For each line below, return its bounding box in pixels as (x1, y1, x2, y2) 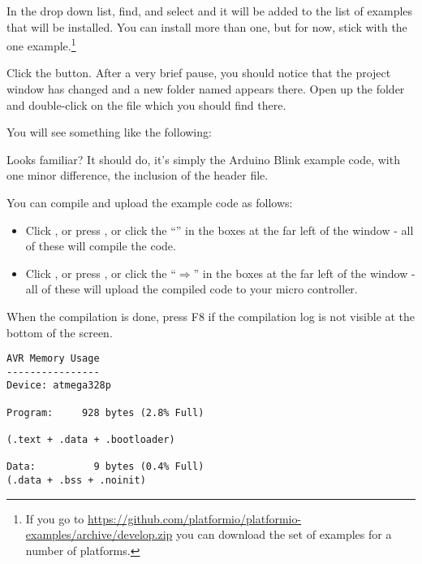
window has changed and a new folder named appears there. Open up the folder (6, 80, 405, 98)
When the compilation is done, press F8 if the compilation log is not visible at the (6, 307, 416, 324)
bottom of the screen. (6, 323, 113, 341)
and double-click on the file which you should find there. (6, 96, 286, 113)
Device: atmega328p (6, 380, 111, 392)
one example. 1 (6, 35, 76, 54)
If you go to (25, 510, 84, 527)
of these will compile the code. (25, 237, 176, 254)
